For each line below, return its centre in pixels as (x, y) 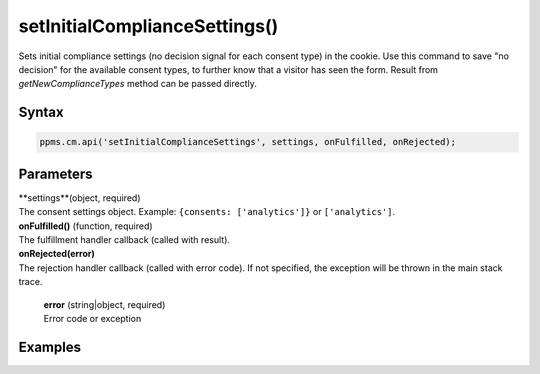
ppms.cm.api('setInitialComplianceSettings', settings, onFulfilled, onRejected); (248, 142)
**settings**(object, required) (79, 197)
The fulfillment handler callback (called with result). (124, 239)
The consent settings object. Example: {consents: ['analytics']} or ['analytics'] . (206, 212)
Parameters (55, 173)
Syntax (41, 112)
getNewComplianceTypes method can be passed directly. (137, 84)
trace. (30, 282)
